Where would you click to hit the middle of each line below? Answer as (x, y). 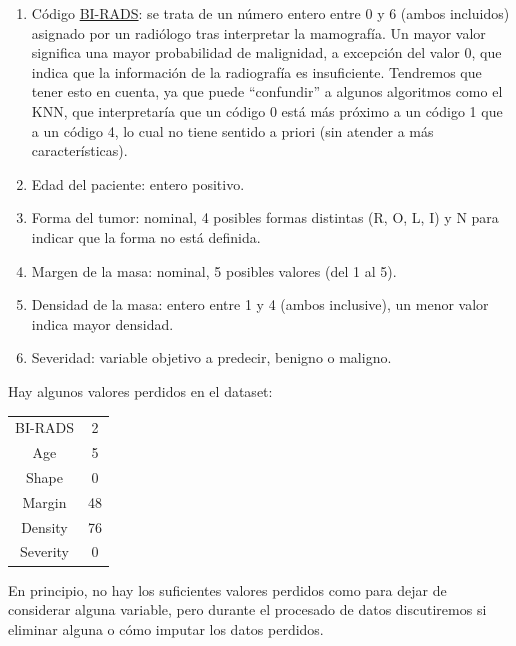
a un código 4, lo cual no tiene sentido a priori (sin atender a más (232, 130)
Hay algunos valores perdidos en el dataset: (140, 390)
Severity (44, 551)
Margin (44, 501)
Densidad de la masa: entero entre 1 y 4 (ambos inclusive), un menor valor (260, 304)
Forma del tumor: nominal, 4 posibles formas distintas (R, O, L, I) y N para (265, 217)
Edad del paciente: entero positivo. (138, 183)
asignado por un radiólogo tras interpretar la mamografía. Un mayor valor (258, 32)
